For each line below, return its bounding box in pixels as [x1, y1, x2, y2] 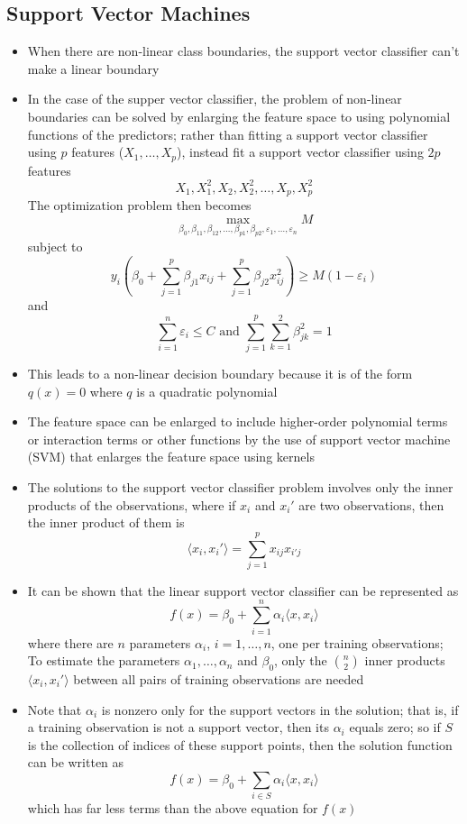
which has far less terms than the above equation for [27, 799, 318, 818]
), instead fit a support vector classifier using [177, 142, 424, 161]
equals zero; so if [349, 718, 441, 737]
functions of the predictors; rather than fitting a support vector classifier [27, 124, 428, 143]
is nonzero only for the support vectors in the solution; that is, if [101, 700, 459, 719]
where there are [27, 633, 114, 652]
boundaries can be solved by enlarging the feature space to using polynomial [27, 106, 451, 125]
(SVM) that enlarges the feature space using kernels [27, 447, 315, 466]
